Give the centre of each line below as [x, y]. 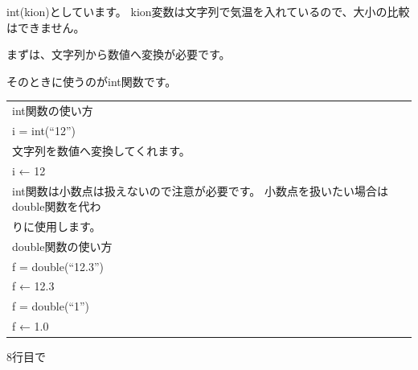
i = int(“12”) [44, 130]
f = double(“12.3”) [58, 266]
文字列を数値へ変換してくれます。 [101, 150]
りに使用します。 [57, 226]
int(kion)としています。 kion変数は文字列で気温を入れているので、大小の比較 [208, 11]
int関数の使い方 [53, 111]
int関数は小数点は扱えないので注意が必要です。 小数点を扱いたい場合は [200, 190]
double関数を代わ [57, 206]
